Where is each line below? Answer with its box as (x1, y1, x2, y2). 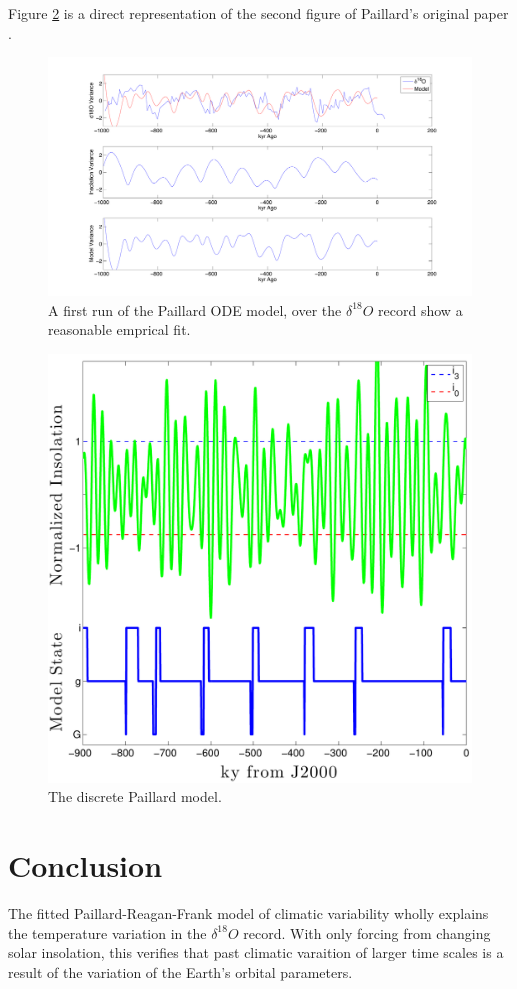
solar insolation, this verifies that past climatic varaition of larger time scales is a (8, 942, 504, 963)
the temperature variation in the (8, 922, 207, 943)
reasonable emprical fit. (48, 319, 191, 340)
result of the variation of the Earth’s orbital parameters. (8, 961, 353, 982)
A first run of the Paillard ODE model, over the (48, 299, 342, 320)
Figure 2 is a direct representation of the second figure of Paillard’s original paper (8, 3, 509, 23)
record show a (378, 299, 463, 320)
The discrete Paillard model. (48, 786, 222, 807)
